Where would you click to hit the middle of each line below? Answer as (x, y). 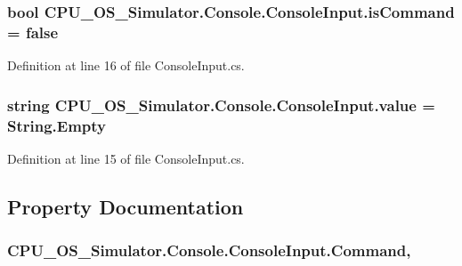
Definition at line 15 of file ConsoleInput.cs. (126, 158)
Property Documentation (126, 206)
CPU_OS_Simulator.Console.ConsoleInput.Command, (209, 250)
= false (33, 32)
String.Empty (57, 125)
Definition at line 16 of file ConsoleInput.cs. (126, 65)
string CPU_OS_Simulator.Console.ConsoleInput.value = (221, 105)
